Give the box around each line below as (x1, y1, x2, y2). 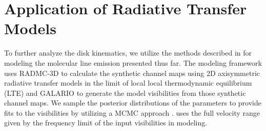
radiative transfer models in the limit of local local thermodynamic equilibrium (4, 77, 252, 88)
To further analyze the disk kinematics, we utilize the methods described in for (4, 47, 252, 58)
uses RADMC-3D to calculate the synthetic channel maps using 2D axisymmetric (4, 67, 260, 78)
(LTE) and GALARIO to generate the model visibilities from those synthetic (4, 87, 246, 98)
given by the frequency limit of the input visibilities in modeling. (4, 117, 208, 128)
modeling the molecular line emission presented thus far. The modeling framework (4, 57, 262, 68)
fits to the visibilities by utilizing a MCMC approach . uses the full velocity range (4, 107, 260, 118)
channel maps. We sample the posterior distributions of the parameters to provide (4, 97, 261, 108)
